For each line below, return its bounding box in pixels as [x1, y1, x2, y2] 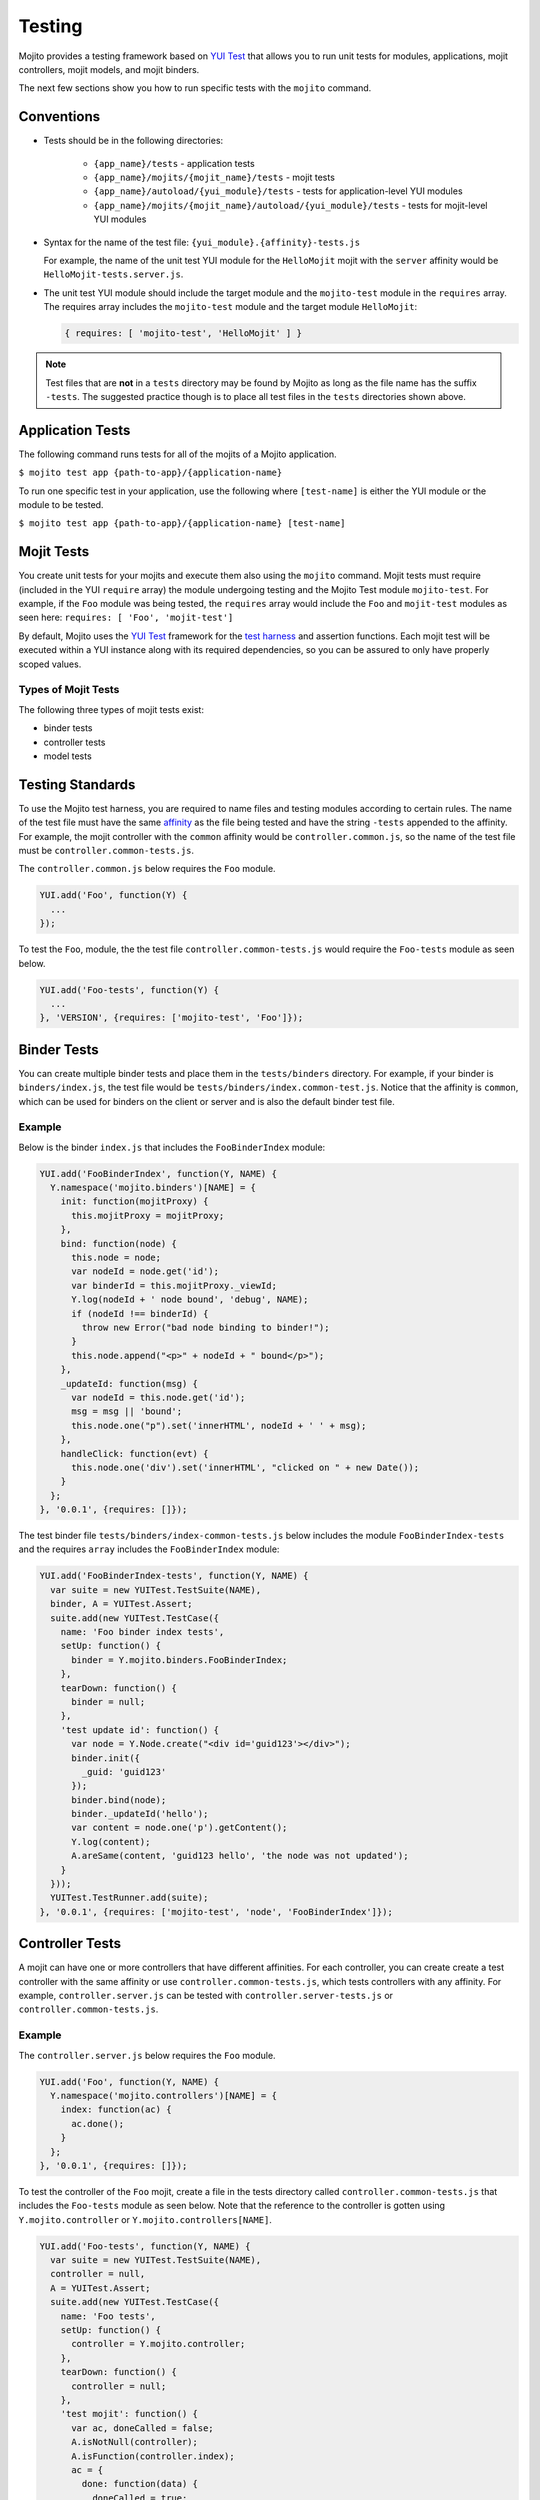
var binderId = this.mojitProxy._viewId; [71, 1280, 277, 1291]
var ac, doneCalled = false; [71, 2422, 214, 2434]
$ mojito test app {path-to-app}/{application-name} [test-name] [18, 518, 346, 529]
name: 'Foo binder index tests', [60, 1626, 225, 1637]
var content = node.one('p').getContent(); [71, 1822, 288, 1834]
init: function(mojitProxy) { [60, 1196, 209, 1207]
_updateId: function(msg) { [60, 1378, 199, 1389]
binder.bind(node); [71, 1794, 167, 1805]
